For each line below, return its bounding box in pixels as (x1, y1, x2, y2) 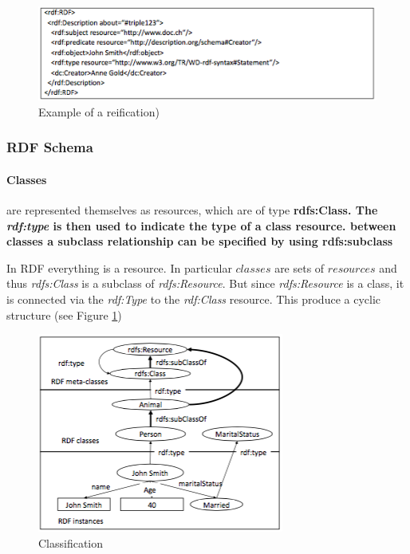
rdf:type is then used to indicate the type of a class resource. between (6, 217, 396, 234)
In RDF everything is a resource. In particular (6, 259, 232, 276)
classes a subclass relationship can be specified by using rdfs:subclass (6, 233, 393, 249)
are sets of (274, 259, 325, 276)
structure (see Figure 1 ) (6, 306, 122, 323)
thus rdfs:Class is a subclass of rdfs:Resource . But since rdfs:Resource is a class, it (6, 275, 404, 292)
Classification (38, 534, 104, 551)
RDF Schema (6, 137, 93, 157)
